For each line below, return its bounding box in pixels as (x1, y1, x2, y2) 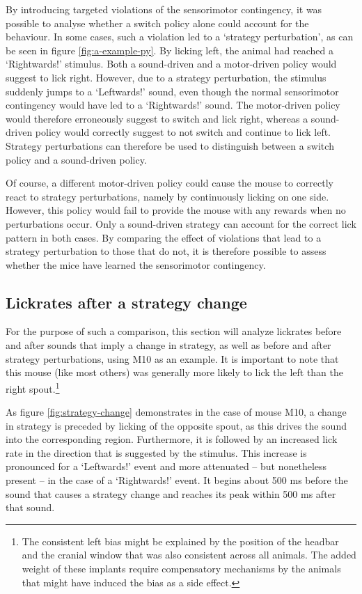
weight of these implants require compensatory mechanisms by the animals (22, 561, 341, 576)
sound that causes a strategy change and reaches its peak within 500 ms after (6, 486, 336, 501)
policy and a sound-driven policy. (6, 152, 147, 166)
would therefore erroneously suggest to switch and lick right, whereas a (6, 111, 308, 125)
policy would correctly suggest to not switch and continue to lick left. (35, 125, 331, 139)
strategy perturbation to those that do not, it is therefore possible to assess (6, 244, 326, 258)
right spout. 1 (6, 379, 60, 396)
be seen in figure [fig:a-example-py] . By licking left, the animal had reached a (6, 42, 333, 57)
